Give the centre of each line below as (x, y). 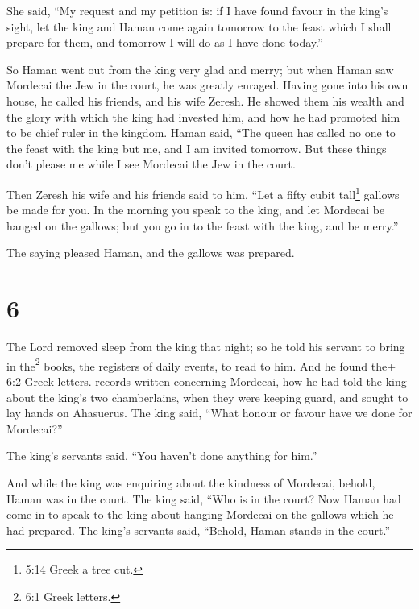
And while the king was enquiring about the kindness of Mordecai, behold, (191, 482)
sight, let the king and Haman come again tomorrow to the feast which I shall (199, 26)
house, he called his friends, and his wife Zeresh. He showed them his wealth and (205, 100)
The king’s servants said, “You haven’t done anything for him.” (162, 456)
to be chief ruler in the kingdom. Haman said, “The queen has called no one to (201, 133)
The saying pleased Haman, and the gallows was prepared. (151, 253)
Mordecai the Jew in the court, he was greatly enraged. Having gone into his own (207, 85)
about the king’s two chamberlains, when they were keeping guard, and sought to (207, 397)
